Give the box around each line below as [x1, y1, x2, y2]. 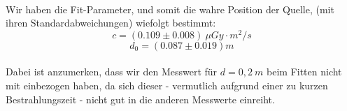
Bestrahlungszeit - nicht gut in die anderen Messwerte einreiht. [6, 91, 275, 106]
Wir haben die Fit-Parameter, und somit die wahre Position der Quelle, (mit [6, 1, 334, 16]
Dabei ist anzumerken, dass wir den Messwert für [6, 64, 218, 79]
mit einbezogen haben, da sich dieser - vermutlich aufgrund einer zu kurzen [6, 78, 328, 93]
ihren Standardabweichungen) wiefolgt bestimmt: [6, 15, 216, 30]
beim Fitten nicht [267, 64, 342, 79]
